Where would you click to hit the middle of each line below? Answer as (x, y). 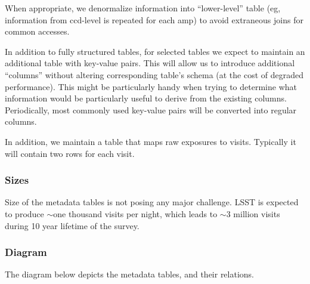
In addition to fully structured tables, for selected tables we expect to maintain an (155, 51)
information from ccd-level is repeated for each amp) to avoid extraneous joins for (154, 19)
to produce (24, 213)
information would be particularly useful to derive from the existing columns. (146, 98)
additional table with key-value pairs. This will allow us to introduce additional (150, 63)
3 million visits (253, 213)
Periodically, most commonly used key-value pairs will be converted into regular (151, 109)
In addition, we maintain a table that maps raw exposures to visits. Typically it (151, 141)
